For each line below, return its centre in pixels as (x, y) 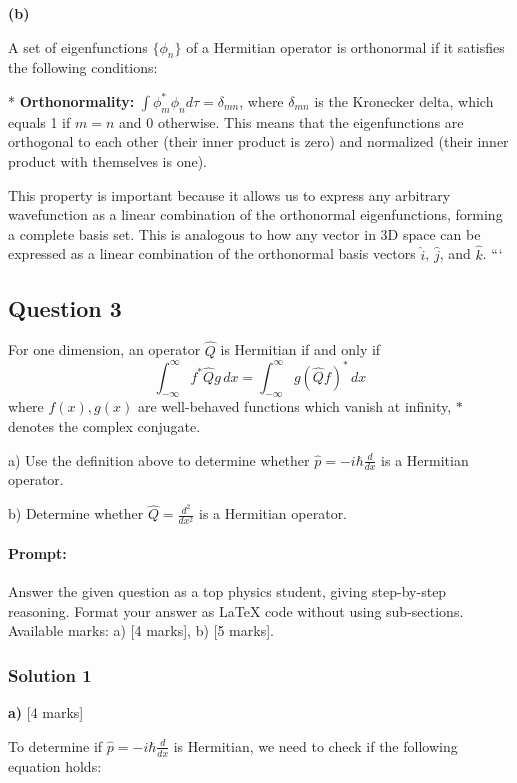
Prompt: (37, 553)
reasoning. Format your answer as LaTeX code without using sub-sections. (236, 610)
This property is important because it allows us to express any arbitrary (229, 194)
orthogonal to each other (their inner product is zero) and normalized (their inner (258, 141)
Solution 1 (50, 674)
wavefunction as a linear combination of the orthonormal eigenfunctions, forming (255, 214)
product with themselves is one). (107, 160)
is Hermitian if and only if (300, 349)
